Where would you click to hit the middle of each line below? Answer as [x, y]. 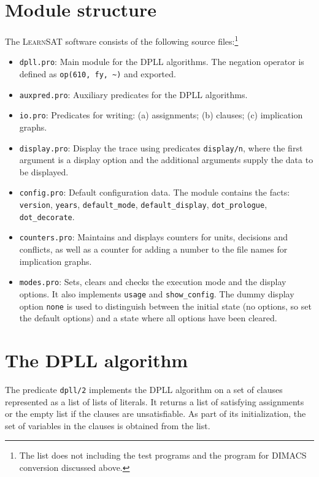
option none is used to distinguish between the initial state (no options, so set [165, 306]
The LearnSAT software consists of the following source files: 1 [122, 40]
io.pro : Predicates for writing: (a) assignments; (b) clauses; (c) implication [161, 115]
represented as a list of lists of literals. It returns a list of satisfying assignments [155, 401]
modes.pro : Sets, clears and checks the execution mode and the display [153, 282]
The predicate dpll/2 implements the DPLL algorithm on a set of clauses [144, 389]
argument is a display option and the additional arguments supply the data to [166, 160]
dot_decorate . [47, 216]
